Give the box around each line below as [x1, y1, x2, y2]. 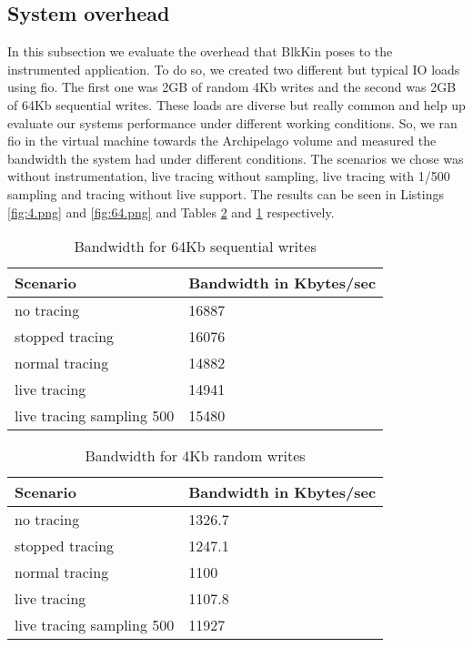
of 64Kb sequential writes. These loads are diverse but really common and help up [7, 95, 466, 114]
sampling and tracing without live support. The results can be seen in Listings [7, 184, 444, 203]
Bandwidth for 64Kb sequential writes [74, 236, 317, 258]
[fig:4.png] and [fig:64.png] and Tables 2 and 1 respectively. [7, 202, 335, 221]
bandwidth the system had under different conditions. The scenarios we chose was [7, 148, 464, 167]
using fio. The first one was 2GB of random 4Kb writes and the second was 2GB [7, 77, 457, 96]
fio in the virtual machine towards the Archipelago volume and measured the [7, 131, 437, 150]
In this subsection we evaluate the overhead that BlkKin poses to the [7, 42, 393, 61]
